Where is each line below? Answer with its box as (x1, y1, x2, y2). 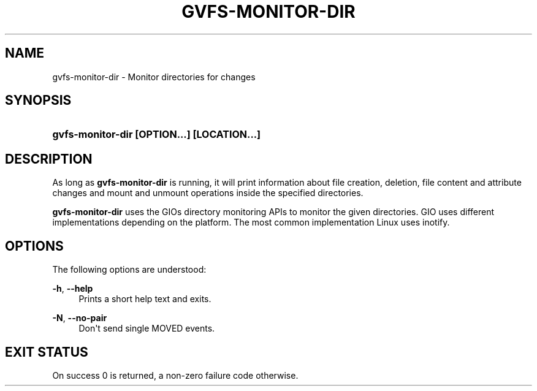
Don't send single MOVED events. (78, 323, 215, 334)
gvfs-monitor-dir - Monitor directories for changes (52, 71, 256, 82)
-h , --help (52, 283, 93, 294)
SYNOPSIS (5, 93, 72, 108)
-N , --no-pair (52, 313, 107, 324)
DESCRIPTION (5, 151, 93, 167)
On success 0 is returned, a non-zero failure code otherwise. (52, 370, 299, 381)
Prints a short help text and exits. (78, 294, 211, 305)
